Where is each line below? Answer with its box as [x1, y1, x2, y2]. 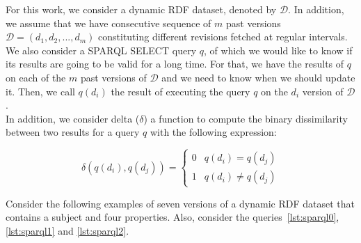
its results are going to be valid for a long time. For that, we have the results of [6, 56, 344, 71]
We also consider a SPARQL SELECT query [6, 42, 197, 57]
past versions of [80, 70, 147, 84]
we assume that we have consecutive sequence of [6, 15, 211, 30]
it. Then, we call [6, 84, 75, 98]
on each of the [6, 70, 66, 84]
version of [302, 84, 344, 98]
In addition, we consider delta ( [6, 111, 140, 125]
